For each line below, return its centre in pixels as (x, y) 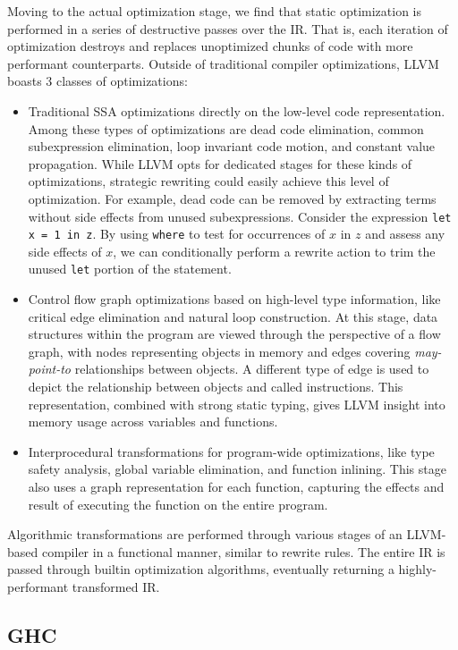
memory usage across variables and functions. (153, 422)
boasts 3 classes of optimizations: (98, 81)
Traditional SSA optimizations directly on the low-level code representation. (237, 110)
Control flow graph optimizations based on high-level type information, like (234, 299)
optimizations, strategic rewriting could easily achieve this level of (208, 181)
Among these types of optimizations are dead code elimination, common (226, 128)
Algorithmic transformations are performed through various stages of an (205, 534)
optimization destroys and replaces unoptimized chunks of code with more (210, 46)
